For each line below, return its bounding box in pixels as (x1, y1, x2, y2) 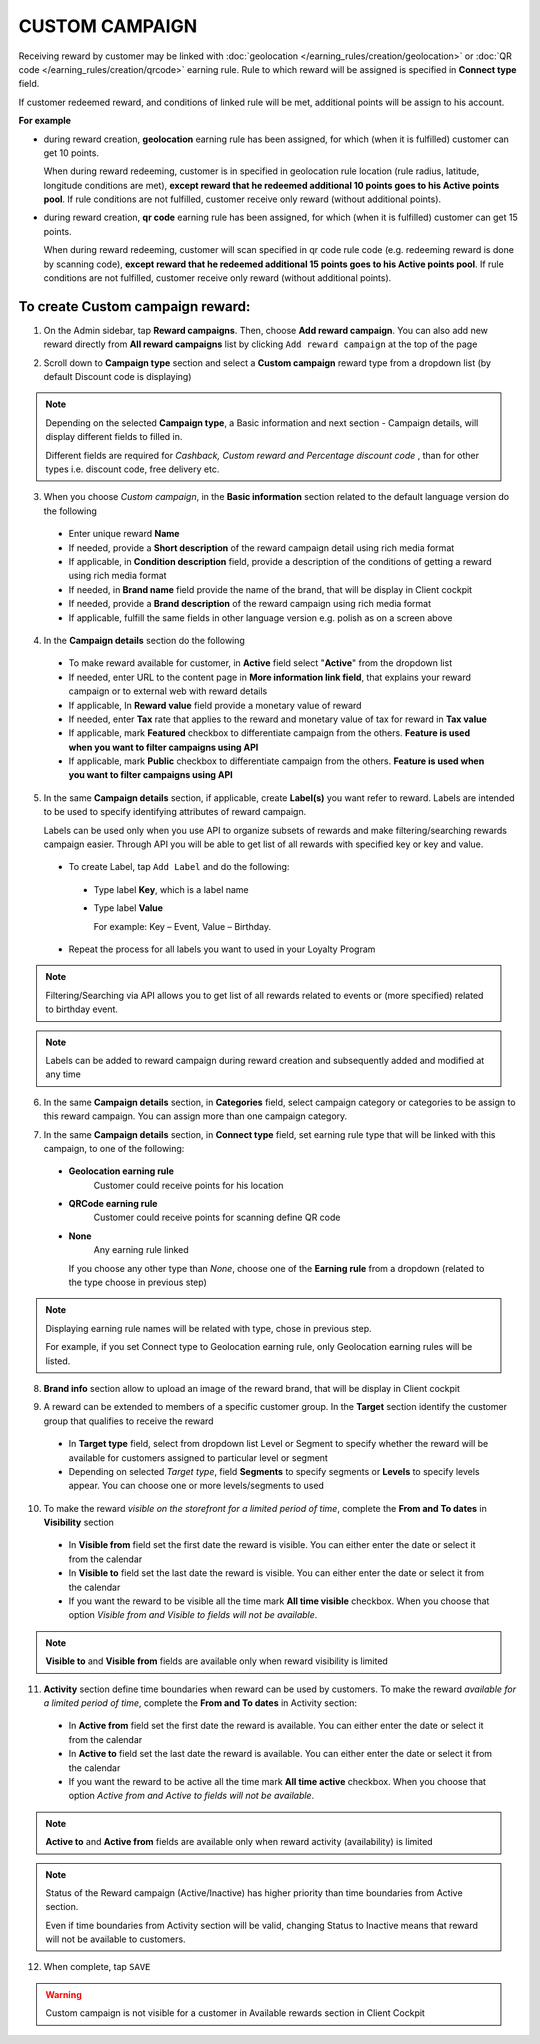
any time (45, 1068, 82, 1080)
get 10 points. (43, 146, 100, 159)
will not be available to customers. (45, 1933, 186, 1945)
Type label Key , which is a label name (93, 883, 249, 895)
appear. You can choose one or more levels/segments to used (68, 1480, 325, 1492)
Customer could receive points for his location (93, 1179, 284, 1191)
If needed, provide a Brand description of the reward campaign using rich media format (68, 598, 432, 610)
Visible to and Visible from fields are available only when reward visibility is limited (45, 1655, 389, 1667)
